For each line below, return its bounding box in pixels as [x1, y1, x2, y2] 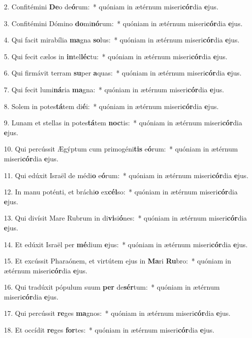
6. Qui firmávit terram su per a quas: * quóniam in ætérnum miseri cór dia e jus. [4, 68, 242, 78]
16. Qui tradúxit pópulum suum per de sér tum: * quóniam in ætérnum [4, 282, 220, 292]
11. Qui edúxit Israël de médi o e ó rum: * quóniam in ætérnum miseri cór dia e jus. [4, 170, 249, 180]
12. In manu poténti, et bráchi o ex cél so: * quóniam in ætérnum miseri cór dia [4, 187, 238, 197]
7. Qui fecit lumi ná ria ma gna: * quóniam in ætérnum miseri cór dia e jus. [4, 84, 224, 94]
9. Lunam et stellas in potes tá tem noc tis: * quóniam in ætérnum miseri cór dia [4, 117, 242, 128]
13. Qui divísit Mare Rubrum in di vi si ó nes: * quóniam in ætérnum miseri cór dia [4, 213, 247, 223]
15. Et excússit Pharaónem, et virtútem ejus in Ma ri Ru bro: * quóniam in [4, 256, 231, 266]
